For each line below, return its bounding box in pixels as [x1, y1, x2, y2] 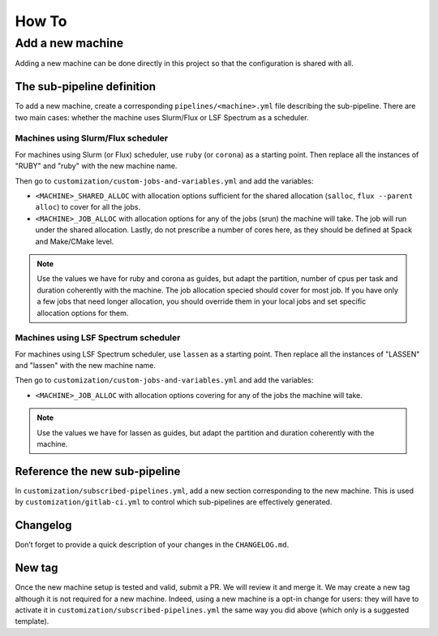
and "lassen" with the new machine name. [15, 361, 157, 370]
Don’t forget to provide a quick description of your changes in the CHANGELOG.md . [15, 540, 290, 550]
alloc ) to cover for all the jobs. [35, 202, 141, 212]
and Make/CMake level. [35, 236, 114, 246]
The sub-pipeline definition [15, 80, 157, 93]
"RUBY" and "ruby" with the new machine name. [15, 161, 178, 171]
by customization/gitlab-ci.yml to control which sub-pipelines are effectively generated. [15, 497, 333, 507]
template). [15, 617, 49, 626]
